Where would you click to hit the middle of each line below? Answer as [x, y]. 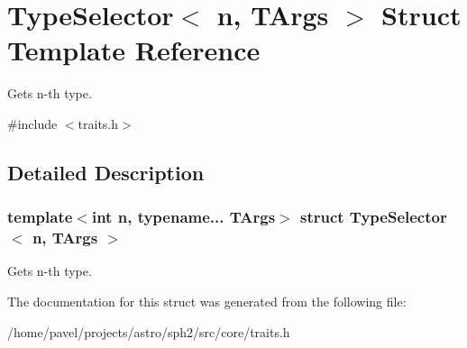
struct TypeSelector [373, 217]
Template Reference [134, 50]
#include [32, 123]
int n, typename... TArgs [183, 217]
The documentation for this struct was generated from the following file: [207, 302]
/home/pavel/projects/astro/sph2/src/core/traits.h [149, 331]
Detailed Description [106, 172]
